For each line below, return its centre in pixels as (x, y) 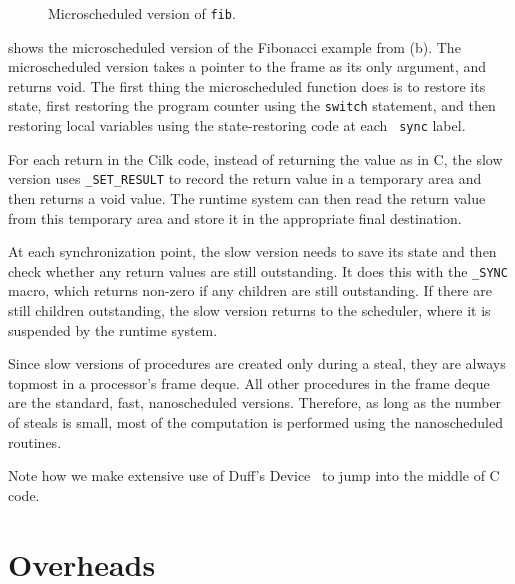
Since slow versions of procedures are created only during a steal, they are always (257, 363)
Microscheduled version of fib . (142, 13)
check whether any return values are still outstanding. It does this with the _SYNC (258, 270)
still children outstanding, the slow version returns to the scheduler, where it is (249, 310)
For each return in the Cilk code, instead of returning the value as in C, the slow (255, 158)
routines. (35, 441)
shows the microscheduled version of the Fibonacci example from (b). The (234, 46)
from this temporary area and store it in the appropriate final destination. (235, 217)
